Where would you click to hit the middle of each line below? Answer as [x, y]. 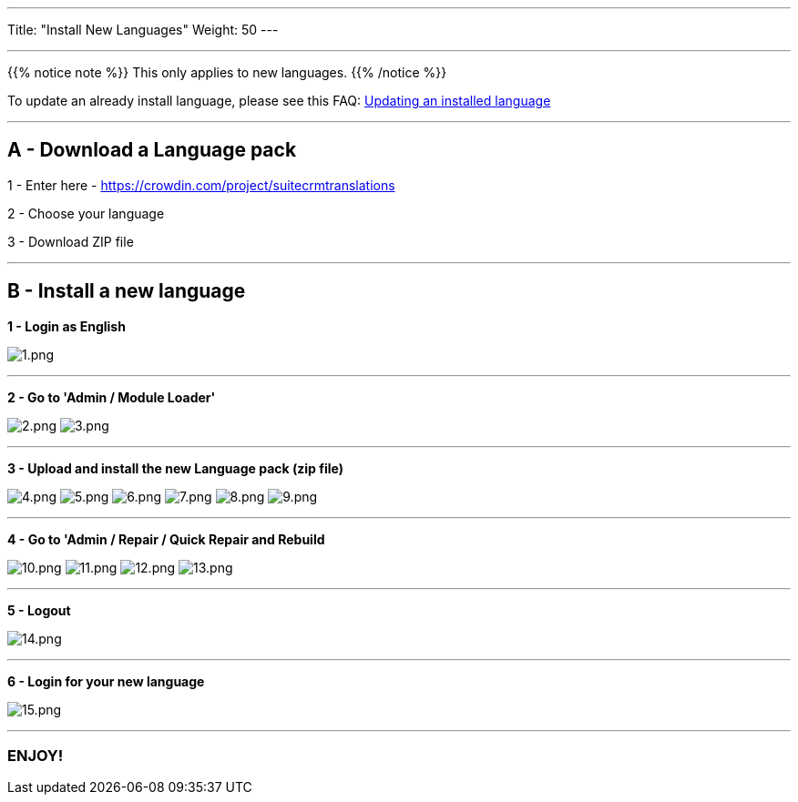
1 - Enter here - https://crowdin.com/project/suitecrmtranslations [201, 185]
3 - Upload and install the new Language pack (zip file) [175, 468]
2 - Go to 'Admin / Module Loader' [112, 397]
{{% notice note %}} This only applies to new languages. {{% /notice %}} [227, 72]
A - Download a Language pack [152, 150]
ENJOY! [36, 756]
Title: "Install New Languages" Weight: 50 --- [143, 30]
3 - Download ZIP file [71, 241]
